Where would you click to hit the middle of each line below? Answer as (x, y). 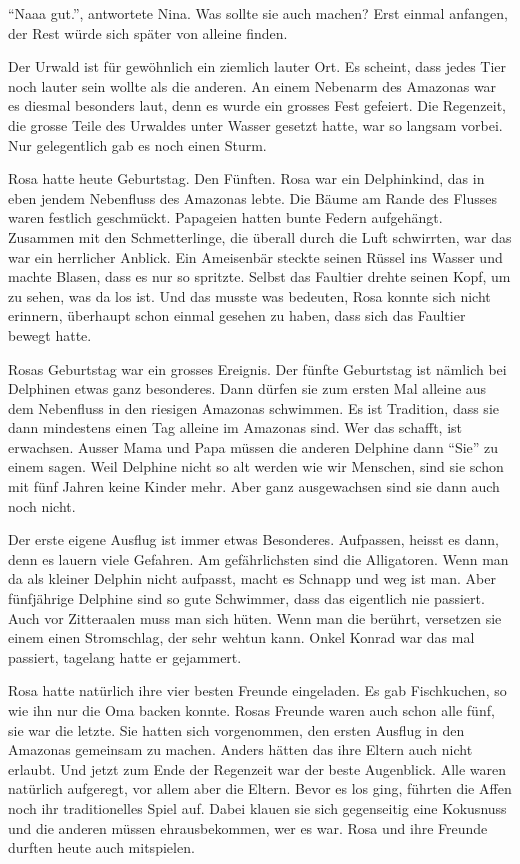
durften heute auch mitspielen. (101, 847)
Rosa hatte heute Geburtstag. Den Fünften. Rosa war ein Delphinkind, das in (246, 178)
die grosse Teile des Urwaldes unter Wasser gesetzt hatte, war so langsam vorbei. (255, 124)
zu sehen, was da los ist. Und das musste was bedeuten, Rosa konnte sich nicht (249, 295)
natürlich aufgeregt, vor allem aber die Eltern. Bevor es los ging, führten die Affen (260, 788)
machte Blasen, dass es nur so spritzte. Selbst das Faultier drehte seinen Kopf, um (259, 276)
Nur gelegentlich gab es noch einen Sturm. (137, 144)
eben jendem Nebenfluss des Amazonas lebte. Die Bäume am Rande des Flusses (252, 197)
